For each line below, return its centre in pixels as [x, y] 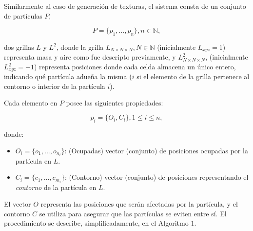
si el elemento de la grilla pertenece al [193, 76]
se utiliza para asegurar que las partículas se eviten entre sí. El [133, 213]
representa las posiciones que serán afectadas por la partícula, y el [139, 204]
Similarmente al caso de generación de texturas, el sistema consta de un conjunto [125, 6]
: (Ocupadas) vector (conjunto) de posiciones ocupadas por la [156, 150]
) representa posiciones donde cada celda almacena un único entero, [135, 67]
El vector [18, 204]
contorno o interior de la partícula [55, 86]
